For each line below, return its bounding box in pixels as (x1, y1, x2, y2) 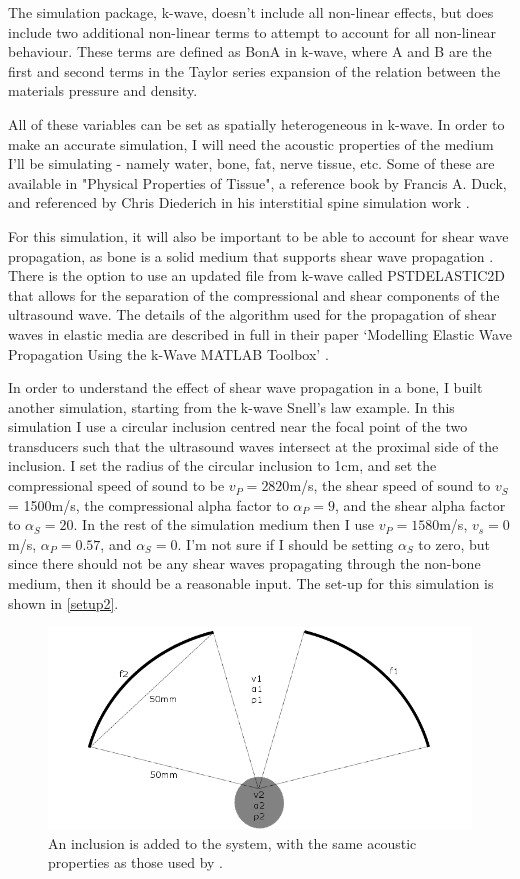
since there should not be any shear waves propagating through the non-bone (8, 553, 481, 574)
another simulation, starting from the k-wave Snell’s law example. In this (8, 396, 455, 417)
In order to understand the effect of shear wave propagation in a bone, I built (8, 377, 483, 398)
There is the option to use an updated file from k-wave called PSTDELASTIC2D (8, 265, 506, 286)
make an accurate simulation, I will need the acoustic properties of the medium (8, 133, 494, 154)
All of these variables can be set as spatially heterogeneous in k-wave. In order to (8, 113, 505, 134)
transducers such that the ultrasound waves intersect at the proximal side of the (8, 435, 499, 456)
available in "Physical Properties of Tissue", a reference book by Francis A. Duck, (8, 172, 507, 193)
